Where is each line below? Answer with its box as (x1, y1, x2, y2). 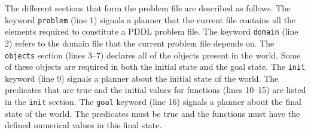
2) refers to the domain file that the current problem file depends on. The (5, 36, 275, 49)
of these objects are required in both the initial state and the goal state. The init (5, 60, 306, 73)
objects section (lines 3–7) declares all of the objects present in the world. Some (5, 48, 301, 61)
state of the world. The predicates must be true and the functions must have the (5, 107, 300, 119)
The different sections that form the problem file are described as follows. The (5, 2, 291, 14)
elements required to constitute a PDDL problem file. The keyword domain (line (5, 25, 298, 38)
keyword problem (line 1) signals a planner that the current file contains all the (5, 13, 296, 26)
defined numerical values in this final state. (5, 119, 162, 131)
